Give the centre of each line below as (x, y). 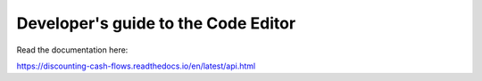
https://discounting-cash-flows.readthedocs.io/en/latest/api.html (136, 66)
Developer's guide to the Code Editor (156, 23)
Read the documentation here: (72, 50)
